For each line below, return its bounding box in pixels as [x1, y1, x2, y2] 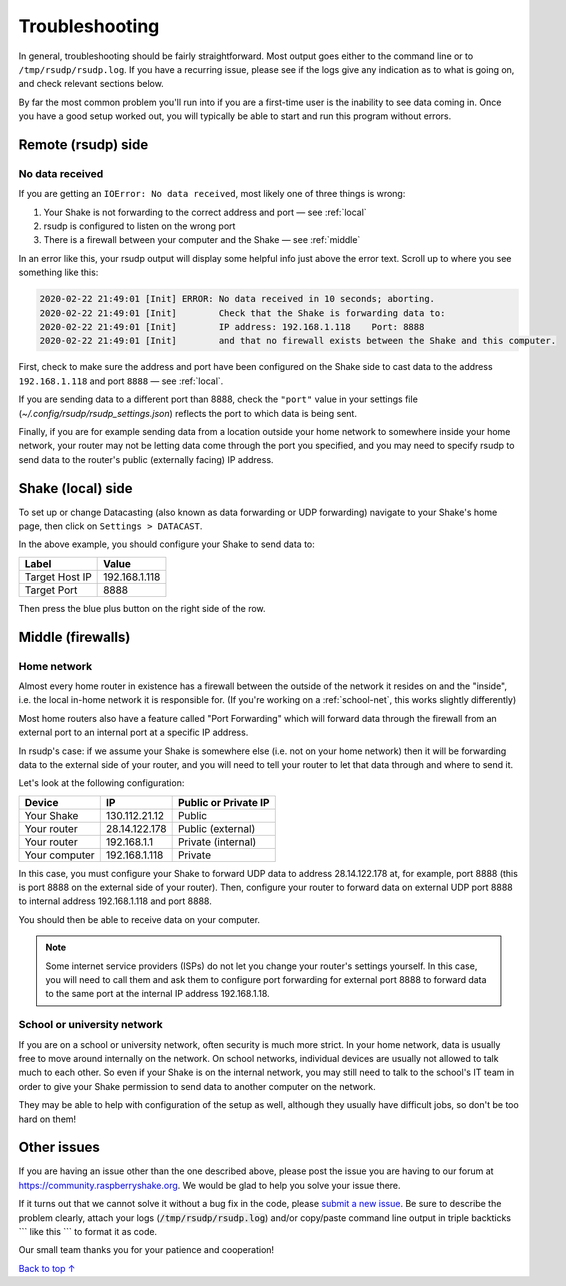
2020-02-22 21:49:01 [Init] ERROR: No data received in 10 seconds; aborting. [39, 293, 435, 305]
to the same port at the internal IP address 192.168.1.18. [45, 988, 270, 1000]
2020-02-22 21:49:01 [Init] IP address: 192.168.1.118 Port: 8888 [39, 321, 425, 332]
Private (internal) [177, 835, 257, 849]
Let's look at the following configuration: [18, 777, 185, 789]
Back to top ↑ [18, 1262, 76, 1274]
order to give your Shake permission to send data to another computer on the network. [18, 1080, 376, 1092]
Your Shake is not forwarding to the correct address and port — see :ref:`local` [43, 206, 367, 218]
